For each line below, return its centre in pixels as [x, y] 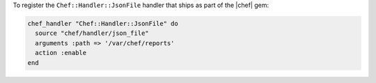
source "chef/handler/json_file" [92, 33]
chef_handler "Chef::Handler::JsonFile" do [103, 23]
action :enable [61, 53]
